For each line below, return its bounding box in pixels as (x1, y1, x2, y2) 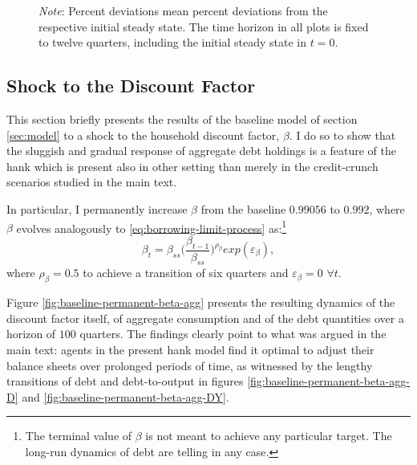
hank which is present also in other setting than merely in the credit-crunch (6, 157, 379, 174)
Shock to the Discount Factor (6, 73, 256, 98)
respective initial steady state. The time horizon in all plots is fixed (38, 18, 369, 35)
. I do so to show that (289, 126, 396, 143)
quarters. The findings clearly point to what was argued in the (79, 325, 387, 342)
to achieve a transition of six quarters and (83, 264, 289, 281)
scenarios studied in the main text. (6, 173, 177, 190)
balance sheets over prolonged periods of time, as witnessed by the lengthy (6, 357, 373, 373)
